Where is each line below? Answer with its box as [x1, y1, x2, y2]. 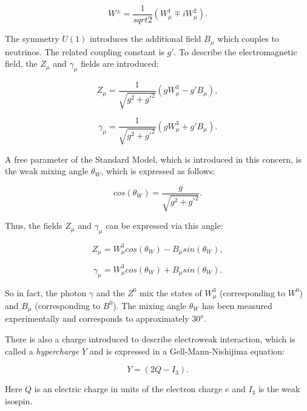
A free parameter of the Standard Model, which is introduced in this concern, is [5, 152, 302, 165]
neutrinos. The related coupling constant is [5, 45, 164, 58]
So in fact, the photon [5, 286, 87, 299]
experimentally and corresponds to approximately [5, 312, 189, 325]
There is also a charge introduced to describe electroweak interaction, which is [5, 333, 295, 345]
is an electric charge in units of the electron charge [34, 382, 223, 395]
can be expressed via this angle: [106, 219, 223, 232]
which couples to [217, 32, 279, 45]
